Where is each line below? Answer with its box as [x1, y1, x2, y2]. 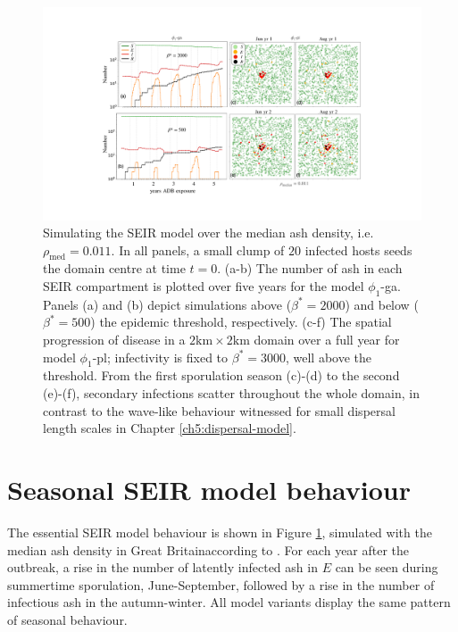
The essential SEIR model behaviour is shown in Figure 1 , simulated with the [7, 522, 432, 541]
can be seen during [335, 558, 438, 577]
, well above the [285, 347, 372, 366]
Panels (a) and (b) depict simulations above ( [43, 295, 292, 313]
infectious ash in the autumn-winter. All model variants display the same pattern [7, 593, 451, 611]
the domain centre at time [43, 259, 186, 278]
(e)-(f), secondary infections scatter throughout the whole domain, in [43, 384, 420, 403]
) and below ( [345, 295, 419, 313]
